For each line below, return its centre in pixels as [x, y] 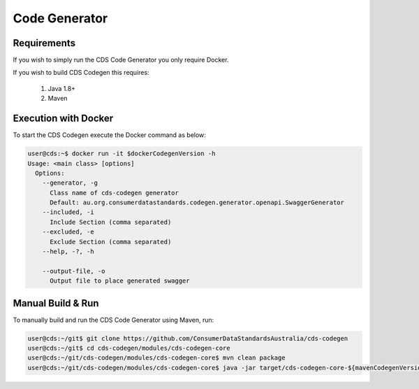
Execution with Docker [63, 119]
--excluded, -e [68, 232]
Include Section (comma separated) [111, 222]
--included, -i [68, 212]
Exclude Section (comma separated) [111, 242]
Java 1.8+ [62, 88]
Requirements [44, 43]
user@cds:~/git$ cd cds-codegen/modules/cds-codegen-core [129, 348]
